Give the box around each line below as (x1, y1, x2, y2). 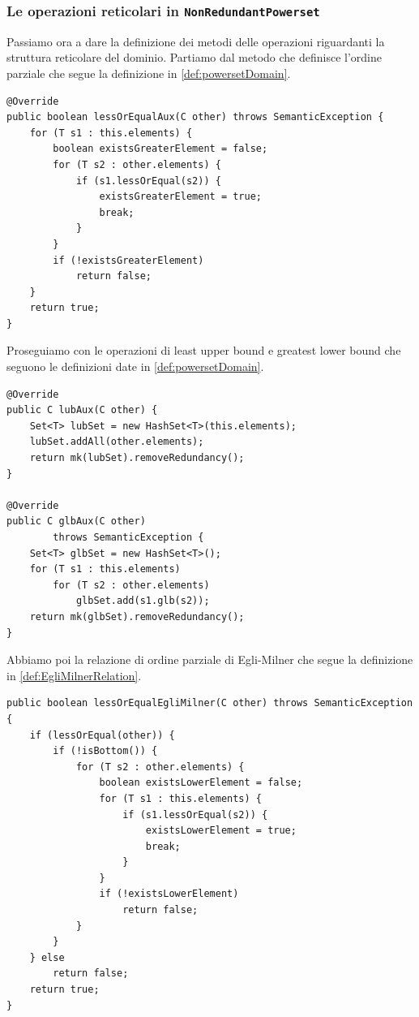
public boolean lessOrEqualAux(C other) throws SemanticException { (6, 111, 384, 123)
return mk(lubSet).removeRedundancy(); (29, 452, 245, 464)
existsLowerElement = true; (145, 825, 297, 837)
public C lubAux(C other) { (6, 404, 158, 416)
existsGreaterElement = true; (99, 191, 262, 203)
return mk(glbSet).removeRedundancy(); (29, 610, 245, 623)
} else (29, 951, 65, 963)
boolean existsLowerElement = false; (99, 777, 303, 789)
